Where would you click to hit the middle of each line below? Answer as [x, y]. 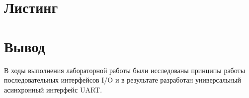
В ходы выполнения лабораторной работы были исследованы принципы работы [125, 70]
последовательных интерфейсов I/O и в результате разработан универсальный [123, 80]
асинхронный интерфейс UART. [53, 89]
